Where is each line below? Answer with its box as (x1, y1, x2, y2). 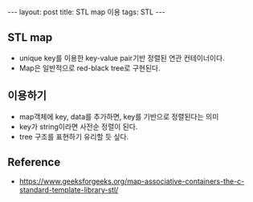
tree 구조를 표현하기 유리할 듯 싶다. (18, 131, 129, 141)
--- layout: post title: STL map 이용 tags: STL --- (7, 7, 165, 17)
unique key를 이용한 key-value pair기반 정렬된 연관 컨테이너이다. (18, 53, 226, 63)
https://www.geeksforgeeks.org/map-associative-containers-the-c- (18, 176, 245, 186)
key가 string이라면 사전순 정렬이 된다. (18, 122, 138, 131)
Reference (7, 156, 61, 169)
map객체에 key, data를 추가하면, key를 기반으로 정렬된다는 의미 (18, 111, 219, 121)
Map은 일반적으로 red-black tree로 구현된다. (18, 63, 161, 73)
